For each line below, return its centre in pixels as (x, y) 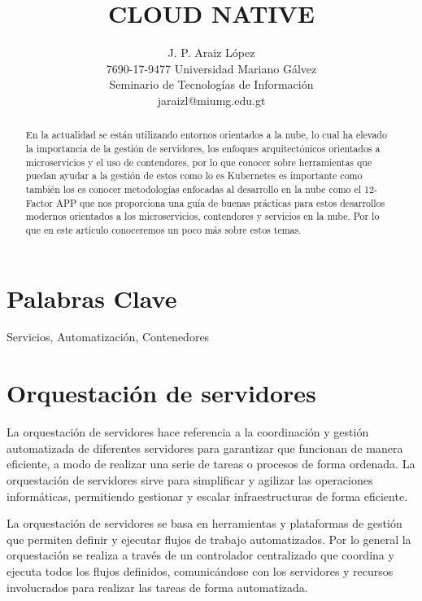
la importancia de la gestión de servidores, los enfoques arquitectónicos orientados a (203, 148)
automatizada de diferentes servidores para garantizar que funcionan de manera (205, 447)
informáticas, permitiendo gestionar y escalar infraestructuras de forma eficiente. (207, 496)
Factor (39, 202)
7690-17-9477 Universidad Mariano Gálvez (211, 68)
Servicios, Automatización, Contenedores (108, 337)
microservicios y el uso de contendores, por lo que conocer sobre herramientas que (199, 162)
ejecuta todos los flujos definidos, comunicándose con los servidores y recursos (200, 570)
